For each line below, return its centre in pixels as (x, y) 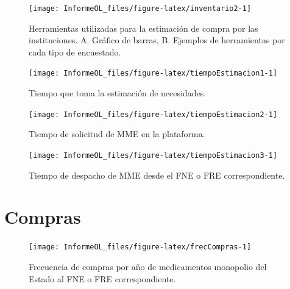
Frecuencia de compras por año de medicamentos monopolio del (148, 266)
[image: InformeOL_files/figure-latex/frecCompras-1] (140, 247)
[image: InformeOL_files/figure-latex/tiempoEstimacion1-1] (153, 73)
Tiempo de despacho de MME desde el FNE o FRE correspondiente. (157, 175)
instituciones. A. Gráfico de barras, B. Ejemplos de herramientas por (157, 40)
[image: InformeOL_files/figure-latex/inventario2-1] (140, 9)
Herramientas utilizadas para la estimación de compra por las (143, 28)
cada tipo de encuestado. (75, 52)
